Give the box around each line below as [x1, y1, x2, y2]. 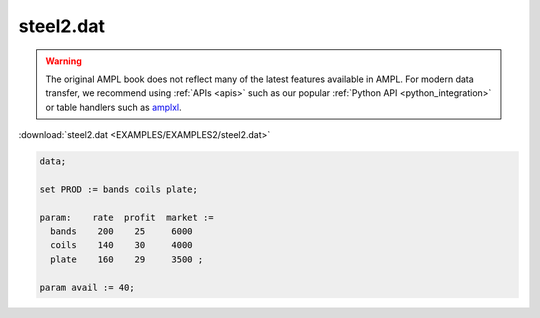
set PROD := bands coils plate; [39, 183, 199, 195]
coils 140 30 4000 [50, 240, 194, 251]
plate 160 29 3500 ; [50, 253, 204, 265]
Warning [45, 55, 82, 67]
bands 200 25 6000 [50, 226, 194, 237]
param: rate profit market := [39, 211, 214, 223]
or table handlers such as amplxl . [45, 101, 182, 113]
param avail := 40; [39, 281, 135, 293]
